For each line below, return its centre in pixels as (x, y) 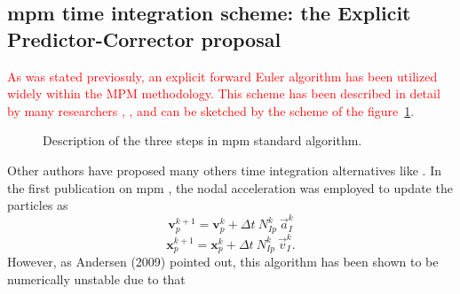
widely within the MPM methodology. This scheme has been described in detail (224, 93)
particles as (38, 205)
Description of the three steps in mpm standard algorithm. (202, 140)
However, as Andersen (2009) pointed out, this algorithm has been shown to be (223, 262)
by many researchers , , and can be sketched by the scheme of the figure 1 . (211, 110)
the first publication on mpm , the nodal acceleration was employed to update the (230, 187)
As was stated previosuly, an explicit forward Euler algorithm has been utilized (222, 76)
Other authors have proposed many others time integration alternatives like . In (225, 170)
